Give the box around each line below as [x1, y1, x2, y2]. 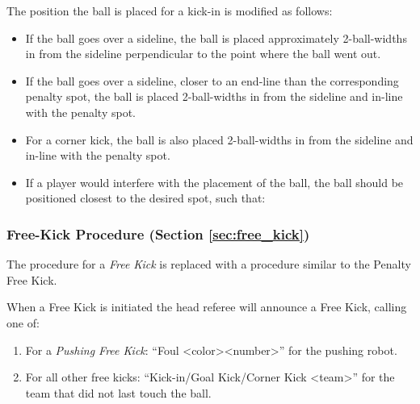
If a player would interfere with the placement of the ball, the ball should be [25, 173, 404, 190]
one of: [6, 314, 40, 331]
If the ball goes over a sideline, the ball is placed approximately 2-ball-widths [25, 29, 407, 46]
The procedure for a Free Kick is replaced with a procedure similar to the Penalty [6, 256, 411, 273]
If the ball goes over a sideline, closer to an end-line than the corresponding [25, 72, 399, 89]
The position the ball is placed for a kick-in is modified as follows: [6, 2, 333, 19]
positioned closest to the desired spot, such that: [25, 190, 266, 206]
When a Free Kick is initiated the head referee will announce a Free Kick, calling [6, 298, 407, 315]
